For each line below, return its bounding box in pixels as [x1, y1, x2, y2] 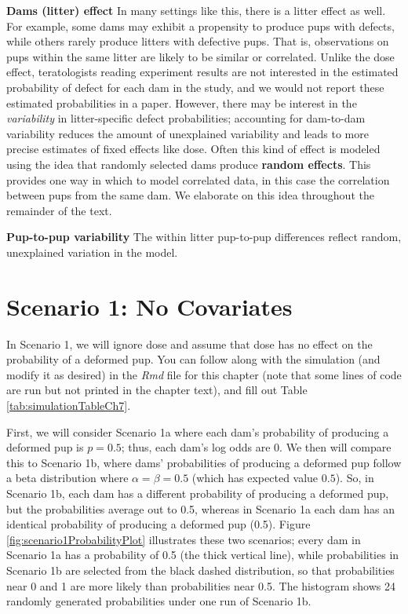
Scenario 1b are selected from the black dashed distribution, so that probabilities [6, 561, 395, 578]
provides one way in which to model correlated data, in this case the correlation [6, 171, 390, 188]
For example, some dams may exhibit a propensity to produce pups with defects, [6, 17, 395, 34]
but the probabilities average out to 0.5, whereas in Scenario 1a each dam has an [6, 500, 395, 517]
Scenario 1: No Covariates [6, 290, 293, 322]
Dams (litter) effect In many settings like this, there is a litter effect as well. [6, 2, 386, 18]
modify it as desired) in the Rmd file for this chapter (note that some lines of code [6, 366, 402, 382]
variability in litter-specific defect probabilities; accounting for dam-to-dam [6, 110, 366, 126]
